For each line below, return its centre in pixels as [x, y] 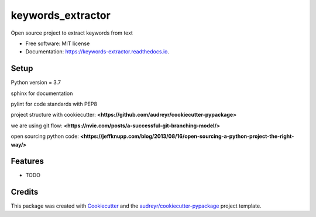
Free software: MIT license [58, 43]
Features [27, 161]
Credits [25, 192]
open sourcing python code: [45, 136]
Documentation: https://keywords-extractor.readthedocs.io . [97, 52]
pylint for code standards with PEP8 [54, 104]
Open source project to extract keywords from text [72, 33]
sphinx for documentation [42, 93]
